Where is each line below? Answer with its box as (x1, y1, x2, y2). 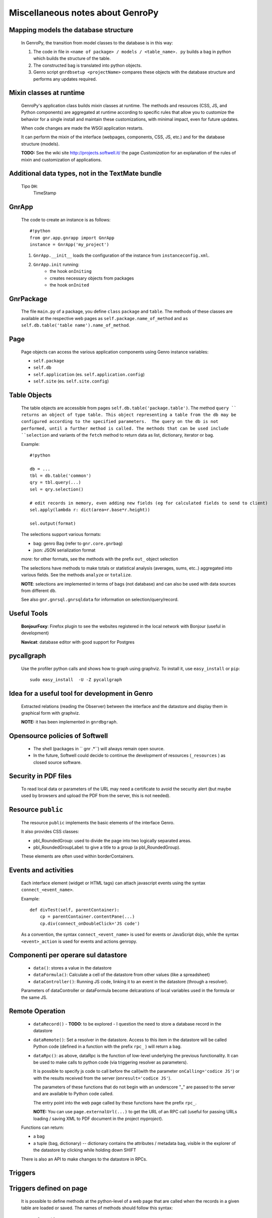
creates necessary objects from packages (50, 275, 135, 281)
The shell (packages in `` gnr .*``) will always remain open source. (33, 745, 165, 751)
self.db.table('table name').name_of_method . (21, 322, 131, 328)
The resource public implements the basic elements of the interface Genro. (21, 819, 175, 825)
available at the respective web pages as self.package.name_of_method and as (21, 315, 188, 321)
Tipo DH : (21, 183, 38, 190)
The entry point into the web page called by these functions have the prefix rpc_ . (33, 1100, 197, 1105)
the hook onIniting (50, 268, 92, 274)
